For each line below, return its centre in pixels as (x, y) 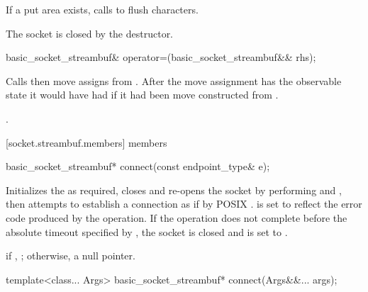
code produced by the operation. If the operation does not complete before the (177, 217)
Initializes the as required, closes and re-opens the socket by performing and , (174, 190)
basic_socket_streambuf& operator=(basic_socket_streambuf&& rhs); (161, 57)
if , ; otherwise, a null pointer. (71, 255)
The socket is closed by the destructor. (90, 33)
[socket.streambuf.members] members (87, 142)
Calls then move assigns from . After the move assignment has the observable (174, 80)
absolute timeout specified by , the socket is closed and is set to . (147, 231)
